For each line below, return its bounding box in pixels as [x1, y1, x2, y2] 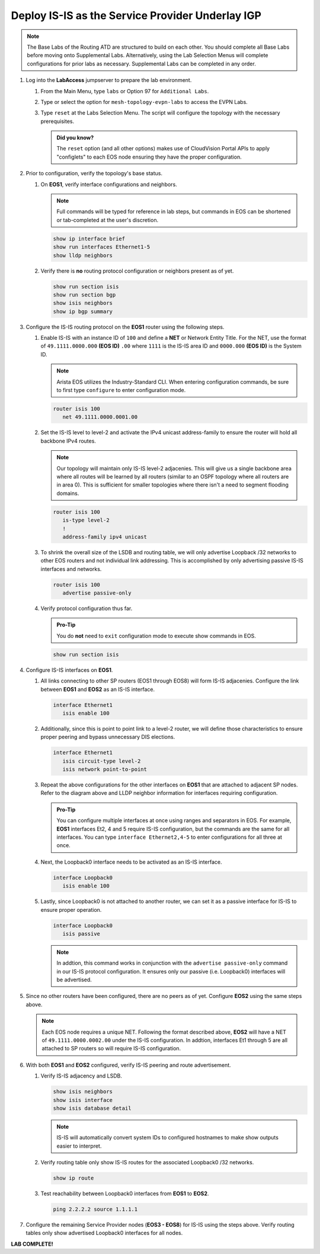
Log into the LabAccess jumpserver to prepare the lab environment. [25, 77, 192, 84]
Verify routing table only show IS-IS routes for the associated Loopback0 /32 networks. [40, 1159, 254, 1166]
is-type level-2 [62, 517, 110, 524]
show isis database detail [53, 1105, 132, 1111]
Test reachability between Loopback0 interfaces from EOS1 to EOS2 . [40, 1190, 209, 1197]
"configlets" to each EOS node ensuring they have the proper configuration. [56, 153, 242, 160]
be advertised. [56, 976, 92, 983]
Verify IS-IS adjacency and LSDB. [40, 1072, 123, 1079]
